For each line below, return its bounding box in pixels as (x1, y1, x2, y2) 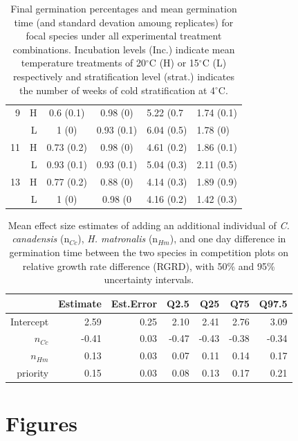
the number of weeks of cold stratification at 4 (19, 82, 215, 97)
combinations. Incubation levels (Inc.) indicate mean (12, 42, 235, 56)
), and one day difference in (169, 231, 286, 246)
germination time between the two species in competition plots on (9, 244, 289, 259)
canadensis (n (12, 231, 70, 246)
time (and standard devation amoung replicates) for (14, 15, 234, 29)
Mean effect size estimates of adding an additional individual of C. (8, 217, 290, 232)
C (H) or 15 (149, 55, 199, 70)
